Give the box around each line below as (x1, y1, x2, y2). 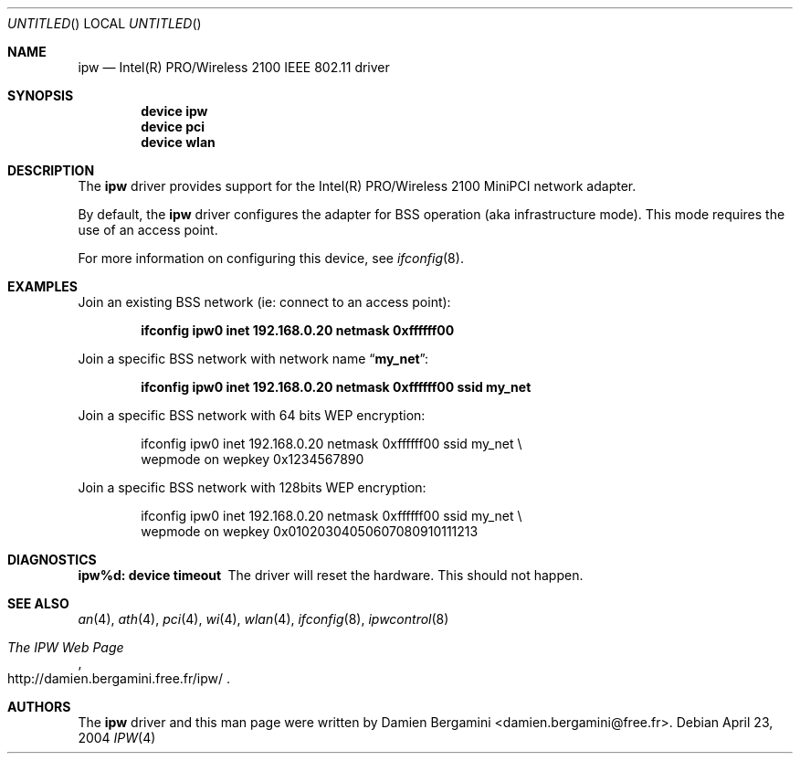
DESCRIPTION (7, 163, 95, 178)
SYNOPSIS (7, 88, 74, 103)
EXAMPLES (7, 279, 78, 294)
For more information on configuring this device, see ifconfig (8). (78, 250, 464, 266)
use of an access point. (78, 222, 218, 238)
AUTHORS (7, 699, 71, 714)
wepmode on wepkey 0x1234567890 (141, 451, 364, 467)
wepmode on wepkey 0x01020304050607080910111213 (141, 523, 479, 539)
